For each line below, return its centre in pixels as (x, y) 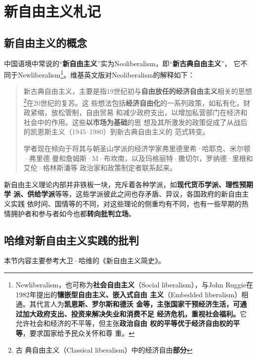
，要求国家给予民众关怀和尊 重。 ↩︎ (79, 333)
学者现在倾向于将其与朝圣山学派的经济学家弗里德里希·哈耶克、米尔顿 (137, 148)
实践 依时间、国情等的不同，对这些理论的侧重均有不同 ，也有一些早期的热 (129, 204)
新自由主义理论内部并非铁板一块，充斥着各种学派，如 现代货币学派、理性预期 (128, 184)
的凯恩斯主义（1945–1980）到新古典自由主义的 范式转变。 (116, 132)
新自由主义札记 (53, 11)
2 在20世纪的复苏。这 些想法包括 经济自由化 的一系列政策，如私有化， (133, 102)
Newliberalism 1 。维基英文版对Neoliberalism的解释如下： (106, 74)
